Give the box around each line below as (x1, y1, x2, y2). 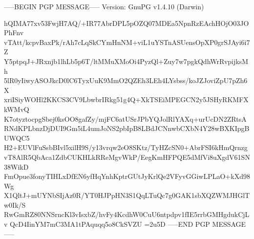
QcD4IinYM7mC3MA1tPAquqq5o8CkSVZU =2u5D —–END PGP (10, 219, 210, 229)
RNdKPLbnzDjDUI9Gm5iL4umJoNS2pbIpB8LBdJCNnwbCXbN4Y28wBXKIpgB (4, 123, 250, 133)
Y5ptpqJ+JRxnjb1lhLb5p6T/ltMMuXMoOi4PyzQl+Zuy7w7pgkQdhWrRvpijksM (4, 56, 249, 66)
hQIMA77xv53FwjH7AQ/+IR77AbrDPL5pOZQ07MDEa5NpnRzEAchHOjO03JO (4, 18, 249, 28)
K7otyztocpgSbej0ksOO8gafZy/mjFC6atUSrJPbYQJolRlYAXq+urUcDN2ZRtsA (4, 113, 247, 124)
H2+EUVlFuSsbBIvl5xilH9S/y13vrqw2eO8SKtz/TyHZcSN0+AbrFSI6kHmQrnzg (4, 142, 248, 152)
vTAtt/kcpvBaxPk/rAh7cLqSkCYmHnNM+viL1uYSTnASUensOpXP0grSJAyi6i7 (4, 37, 250, 47)
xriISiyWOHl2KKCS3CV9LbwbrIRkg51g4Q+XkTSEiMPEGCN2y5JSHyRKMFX (4, 94, 249, 105)
